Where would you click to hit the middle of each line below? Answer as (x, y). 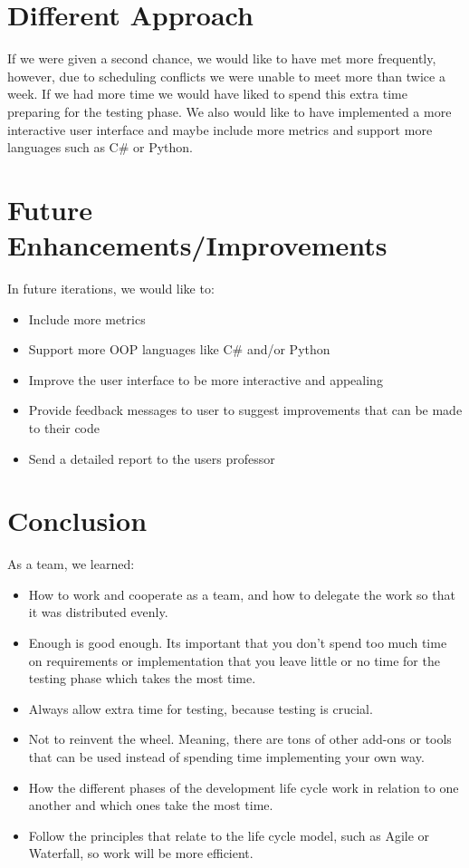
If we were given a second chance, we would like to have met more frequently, (222, 58)
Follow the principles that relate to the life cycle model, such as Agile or (229, 835)
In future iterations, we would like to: (111, 288)
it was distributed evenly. (98, 612)
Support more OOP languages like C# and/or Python (179, 349)
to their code (64, 427)
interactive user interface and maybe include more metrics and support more (220, 129)
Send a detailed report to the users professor (152, 458)
